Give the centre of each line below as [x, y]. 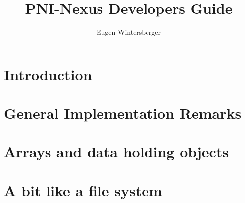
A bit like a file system [83, 190]
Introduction [48, 74]
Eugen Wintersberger [129, 32]
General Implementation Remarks [123, 113]
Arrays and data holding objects [117, 151]
